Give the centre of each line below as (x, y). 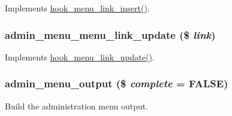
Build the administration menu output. (77, 106)
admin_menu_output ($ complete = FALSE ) (117, 83)
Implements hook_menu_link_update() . (80, 57)
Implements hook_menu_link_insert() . (77, 8)
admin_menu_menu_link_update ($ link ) (110, 34)
